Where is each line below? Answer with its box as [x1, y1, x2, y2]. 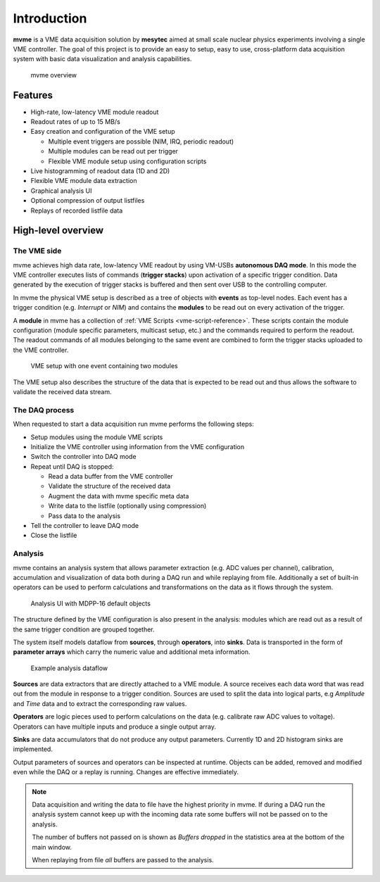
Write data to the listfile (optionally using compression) [48, 502, 207, 510]
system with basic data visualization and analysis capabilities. [13, 55, 192, 63]
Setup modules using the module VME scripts [30, 433, 163, 441]
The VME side [13, 246, 62, 256]
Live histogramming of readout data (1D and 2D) [30, 166, 170, 175]
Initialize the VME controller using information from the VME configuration [30, 442, 245, 451]
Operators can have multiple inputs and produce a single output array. [13, 722, 217, 731]
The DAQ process [13, 405, 75, 415]
